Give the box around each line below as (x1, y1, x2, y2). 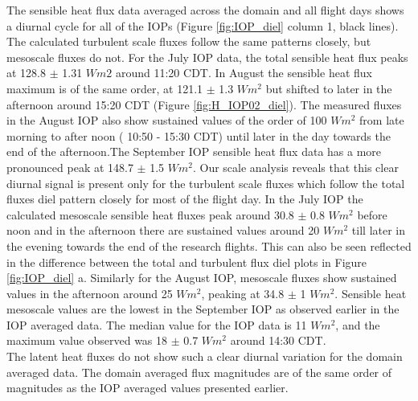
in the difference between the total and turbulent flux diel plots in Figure (6, 253, 367, 270)
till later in (351, 222, 406, 239)
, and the (335, 316, 380, 333)
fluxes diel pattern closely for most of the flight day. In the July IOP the (6, 190, 363, 207)
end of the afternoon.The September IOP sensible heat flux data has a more (6, 143, 382, 160)
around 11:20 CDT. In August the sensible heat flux (115, 64, 372, 81)
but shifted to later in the (265, 80, 392, 96)
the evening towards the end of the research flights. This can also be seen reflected (6, 237, 412, 254)
